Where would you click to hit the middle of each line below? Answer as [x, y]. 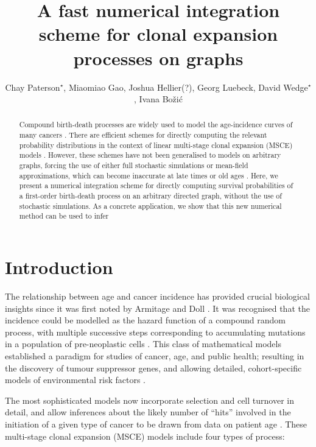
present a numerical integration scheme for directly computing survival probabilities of [156, 185]
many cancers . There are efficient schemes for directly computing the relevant [143, 135]
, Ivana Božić [158, 99]
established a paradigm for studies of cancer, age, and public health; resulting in [155, 355]
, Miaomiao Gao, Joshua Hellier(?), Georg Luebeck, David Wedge [186, 87]
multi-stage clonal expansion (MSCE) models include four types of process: [145, 436]
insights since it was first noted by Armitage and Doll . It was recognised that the [157, 308]
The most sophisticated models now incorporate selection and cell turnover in [149, 400]
